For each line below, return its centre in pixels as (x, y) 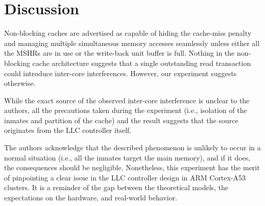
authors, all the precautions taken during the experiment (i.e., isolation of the (126, 110)
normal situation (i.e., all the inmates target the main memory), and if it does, (127, 157)
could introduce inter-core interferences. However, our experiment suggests (121, 73)
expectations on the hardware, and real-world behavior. (91, 198)
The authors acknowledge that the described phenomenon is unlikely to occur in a (132, 147)
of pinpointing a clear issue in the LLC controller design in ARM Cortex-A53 (125, 177)
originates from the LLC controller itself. (68, 130)
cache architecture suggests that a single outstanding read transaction (142, 63)
